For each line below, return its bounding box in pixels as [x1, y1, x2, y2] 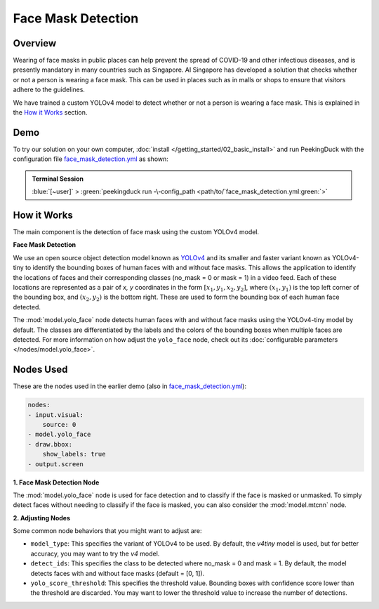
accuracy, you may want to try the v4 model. [30, 549, 160, 558]
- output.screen [27, 460, 84, 468]
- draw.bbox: [27, 440, 73, 448]
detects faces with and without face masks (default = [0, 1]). [30, 569, 205, 577]
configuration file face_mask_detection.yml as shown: [13, 155, 168, 163]
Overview [13, 37, 57, 49]
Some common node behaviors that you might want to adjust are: [13, 527, 202, 535]
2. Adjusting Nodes [13, 513, 70, 522]
